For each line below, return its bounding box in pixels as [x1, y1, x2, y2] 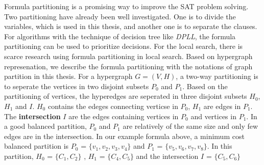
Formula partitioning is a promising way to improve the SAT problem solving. [4, 1, 249, 11]
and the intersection [136, 150, 199, 161]
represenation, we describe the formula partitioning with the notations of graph [4, 61, 253, 71]
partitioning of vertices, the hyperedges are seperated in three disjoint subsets [4, 91, 247, 101]
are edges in [203, 100, 241, 111]
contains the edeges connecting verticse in [47, 100, 178, 111]
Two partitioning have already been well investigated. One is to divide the [4, 11, 236, 21]
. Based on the [182, 80, 228, 91]
